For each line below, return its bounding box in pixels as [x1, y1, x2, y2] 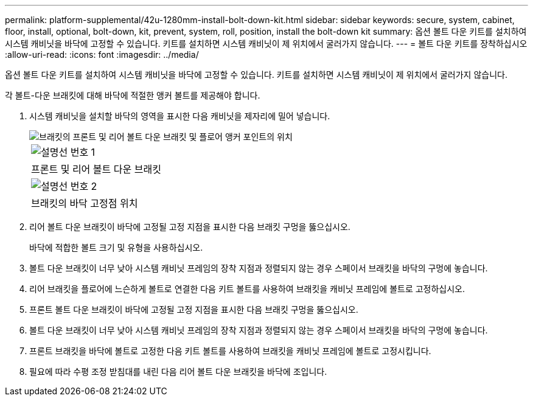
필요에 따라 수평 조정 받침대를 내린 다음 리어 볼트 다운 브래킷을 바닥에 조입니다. [29, 366, 327, 377]
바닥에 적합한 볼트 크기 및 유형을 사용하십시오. [29, 242, 203, 253]
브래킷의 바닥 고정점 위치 [31, 197, 138, 209]
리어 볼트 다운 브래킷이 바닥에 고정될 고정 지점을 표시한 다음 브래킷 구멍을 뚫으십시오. [29, 221, 350, 232]
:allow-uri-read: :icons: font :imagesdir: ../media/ [5, 49, 199, 60]
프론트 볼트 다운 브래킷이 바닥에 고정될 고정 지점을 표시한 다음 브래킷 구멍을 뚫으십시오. [29, 304, 358, 315]
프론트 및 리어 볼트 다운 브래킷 [31, 163, 161, 175]
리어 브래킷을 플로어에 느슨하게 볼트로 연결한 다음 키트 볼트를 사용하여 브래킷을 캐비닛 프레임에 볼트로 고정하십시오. [29, 284, 465, 294]
